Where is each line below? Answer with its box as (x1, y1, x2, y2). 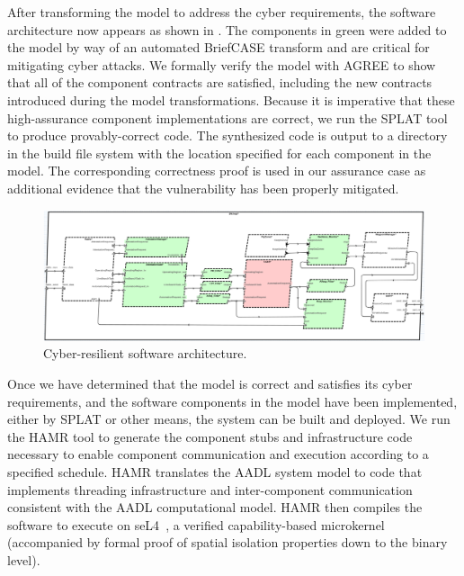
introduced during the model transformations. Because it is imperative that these (7, 90, 455, 109)
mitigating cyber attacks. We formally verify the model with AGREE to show (7, 55, 436, 74)
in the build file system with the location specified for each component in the (7, 143, 432, 162)
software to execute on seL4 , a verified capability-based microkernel (7, 515, 385, 534)
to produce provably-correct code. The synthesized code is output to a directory (7, 126, 448, 145)
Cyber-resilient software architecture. (43, 344, 247, 363)
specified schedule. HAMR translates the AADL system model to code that (7, 463, 423, 481)
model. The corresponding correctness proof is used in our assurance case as (7, 161, 426, 180)
